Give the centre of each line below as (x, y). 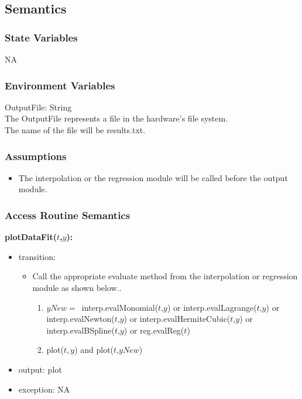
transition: (37, 256)
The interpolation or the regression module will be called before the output (153, 177)
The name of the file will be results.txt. (75, 130)
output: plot (40, 369)
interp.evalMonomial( (120, 307)
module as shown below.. (77, 287)
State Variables (41, 37)
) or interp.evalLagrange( (212, 307)
